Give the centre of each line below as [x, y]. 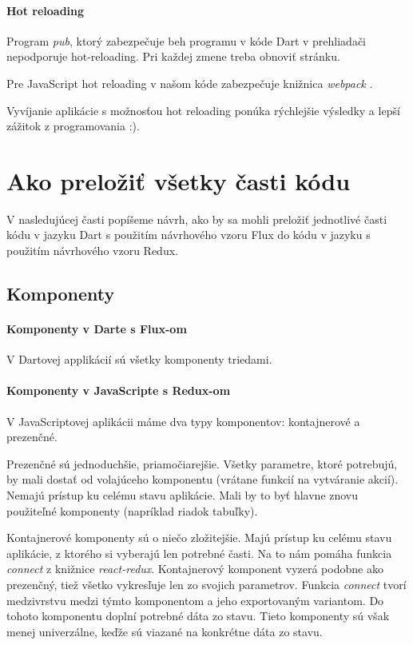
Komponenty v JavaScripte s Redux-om [119, 390]
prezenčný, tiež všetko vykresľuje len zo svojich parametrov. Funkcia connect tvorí [206, 584]
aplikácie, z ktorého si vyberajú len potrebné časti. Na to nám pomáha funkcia [199, 553]
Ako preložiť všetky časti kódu [179, 180]
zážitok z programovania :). [73, 126]
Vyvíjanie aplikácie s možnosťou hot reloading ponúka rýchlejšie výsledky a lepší [203, 110]
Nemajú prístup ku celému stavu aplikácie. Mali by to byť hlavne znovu [183, 495]
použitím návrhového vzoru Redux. [92, 251]
